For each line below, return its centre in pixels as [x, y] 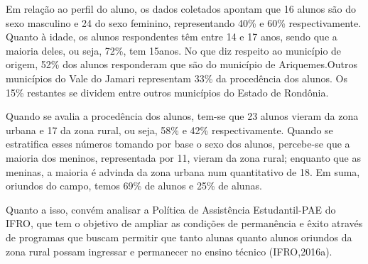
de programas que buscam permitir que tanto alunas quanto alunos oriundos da [179, 237]
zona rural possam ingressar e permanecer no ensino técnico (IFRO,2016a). [169, 251]
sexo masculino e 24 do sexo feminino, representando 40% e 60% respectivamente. [184, 22]
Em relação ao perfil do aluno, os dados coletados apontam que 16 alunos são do [181, 9]
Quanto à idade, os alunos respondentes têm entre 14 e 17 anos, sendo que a [172, 37]
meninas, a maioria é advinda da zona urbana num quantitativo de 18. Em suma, [183, 171]
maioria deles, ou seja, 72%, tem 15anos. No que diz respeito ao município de [174, 50]
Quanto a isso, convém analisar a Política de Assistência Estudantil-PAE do [171, 209]
